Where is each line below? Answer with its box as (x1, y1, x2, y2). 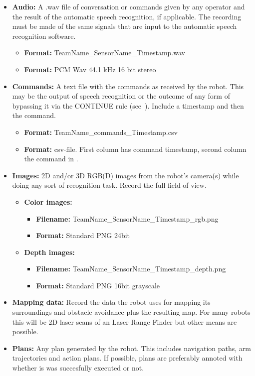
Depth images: (24, 247, 75, 257)
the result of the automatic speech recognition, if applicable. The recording (12, 11, 242, 21)
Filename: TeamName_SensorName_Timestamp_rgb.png (36, 213, 219, 224)
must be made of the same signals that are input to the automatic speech (12, 21, 237, 31)
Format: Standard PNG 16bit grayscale (36, 280, 160, 290)
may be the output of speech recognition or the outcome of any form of (12, 91, 230, 101)
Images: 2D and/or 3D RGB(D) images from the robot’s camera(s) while (12, 170, 239, 180)
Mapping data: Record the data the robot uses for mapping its (12, 297, 211, 307)
